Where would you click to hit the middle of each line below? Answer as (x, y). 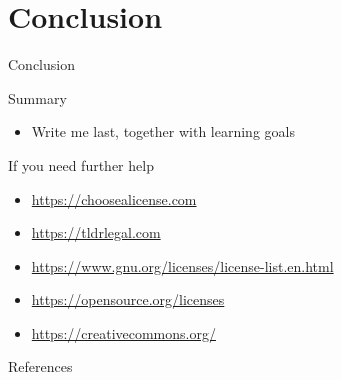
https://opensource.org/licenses (128, 299)
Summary (37, 97)
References (40, 366)
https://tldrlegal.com (96, 232)
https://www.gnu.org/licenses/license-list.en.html (182, 265)
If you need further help (81, 164)
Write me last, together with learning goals (163, 131)
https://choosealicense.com (114, 198)
